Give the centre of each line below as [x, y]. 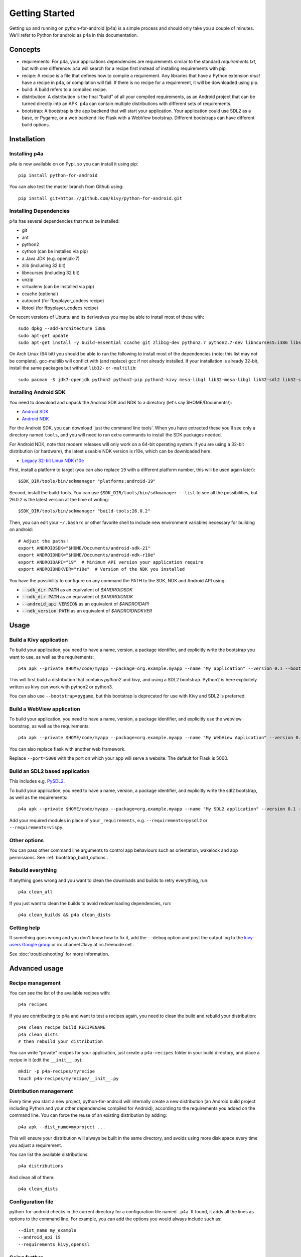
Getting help [25, 928]
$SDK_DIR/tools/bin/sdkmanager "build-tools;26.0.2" [84, 511]
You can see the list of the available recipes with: [60, 993]
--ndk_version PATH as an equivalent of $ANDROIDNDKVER [87, 611]
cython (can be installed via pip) [55, 251]
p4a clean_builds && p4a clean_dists [65, 915]
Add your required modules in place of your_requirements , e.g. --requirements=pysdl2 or [108, 820]
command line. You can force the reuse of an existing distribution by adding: [88, 1115]
